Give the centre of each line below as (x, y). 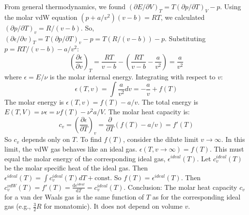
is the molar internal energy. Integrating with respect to (132, 76)
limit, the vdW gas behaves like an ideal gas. (71, 148)
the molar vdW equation (41, 17)
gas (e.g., (18, 206)
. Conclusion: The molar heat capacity (180, 187)
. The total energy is (168, 102)
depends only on (46, 139)
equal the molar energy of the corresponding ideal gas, (85, 158)
